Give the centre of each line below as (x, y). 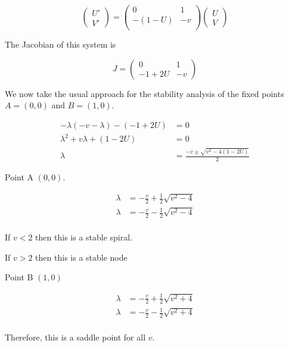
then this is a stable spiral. (84, 237)
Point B (19, 277)
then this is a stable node (81, 257)
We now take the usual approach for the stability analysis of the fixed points (144, 93)
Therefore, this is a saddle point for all (75, 337)
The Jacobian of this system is (60, 44)
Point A (19, 177)
